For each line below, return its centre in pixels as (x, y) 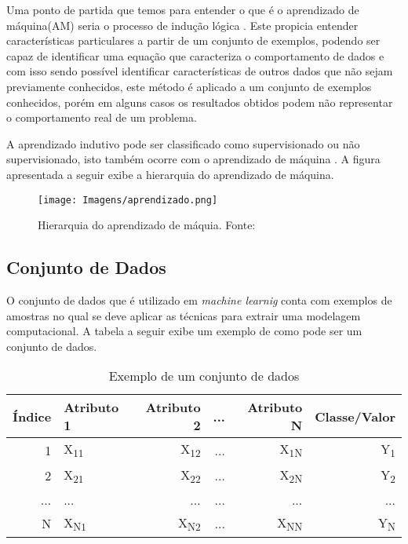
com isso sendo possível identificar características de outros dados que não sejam (200, 71)
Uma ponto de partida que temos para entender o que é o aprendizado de (183, 9)
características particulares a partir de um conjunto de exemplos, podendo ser (193, 40)
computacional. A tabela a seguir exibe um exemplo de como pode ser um (184, 331)
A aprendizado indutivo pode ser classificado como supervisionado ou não (183, 143)
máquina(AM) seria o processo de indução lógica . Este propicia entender (182, 25)
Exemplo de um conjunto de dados (204, 376)
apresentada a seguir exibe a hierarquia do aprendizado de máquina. (170, 174)
